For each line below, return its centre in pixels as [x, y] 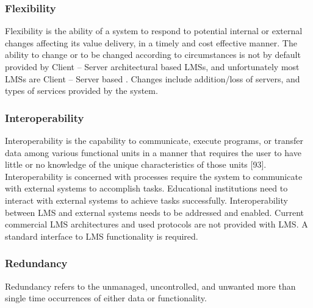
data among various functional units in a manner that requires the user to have [153, 152]
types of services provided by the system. [81, 91]
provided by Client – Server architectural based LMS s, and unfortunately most [152, 66]
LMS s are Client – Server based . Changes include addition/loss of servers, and [153, 78]
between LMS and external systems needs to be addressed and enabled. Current [155, 212]
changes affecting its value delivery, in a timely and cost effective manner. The [151, 42]
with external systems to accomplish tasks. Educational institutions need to [146, 188]
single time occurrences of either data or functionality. [106, 298]
